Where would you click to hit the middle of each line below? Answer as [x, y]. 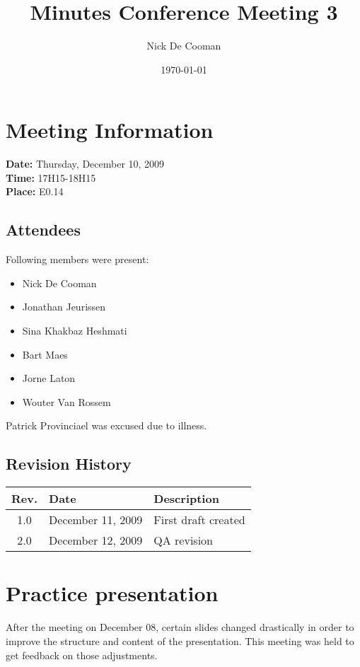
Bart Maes [45, 354]
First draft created [199, 520]
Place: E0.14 [35, 191]
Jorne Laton [49, 378]
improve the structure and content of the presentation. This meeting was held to [180, 640]
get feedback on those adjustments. [82, 655]
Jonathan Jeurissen [64, 307]
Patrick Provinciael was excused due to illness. [106, 425]
